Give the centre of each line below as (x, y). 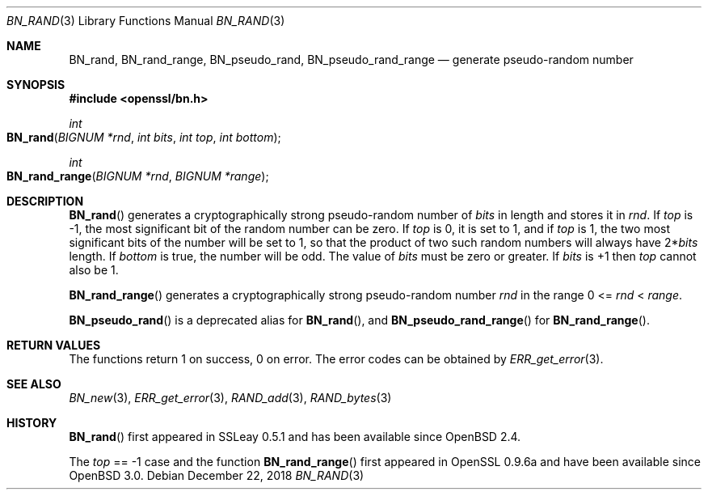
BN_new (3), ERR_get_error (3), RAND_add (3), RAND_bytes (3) (230, 398)
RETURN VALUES (54, 345)
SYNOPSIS (36, 85)
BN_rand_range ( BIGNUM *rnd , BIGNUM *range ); (138, 176)
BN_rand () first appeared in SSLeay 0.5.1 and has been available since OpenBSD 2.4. (295, 437)
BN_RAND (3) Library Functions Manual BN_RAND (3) (146, 21)
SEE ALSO (34, 384)
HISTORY (32, 423)
